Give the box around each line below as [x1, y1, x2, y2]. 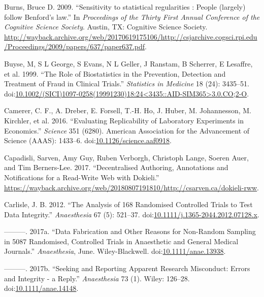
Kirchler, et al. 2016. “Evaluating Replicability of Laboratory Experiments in [4, 115, 244, 125]
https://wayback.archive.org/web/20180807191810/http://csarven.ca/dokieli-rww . [4, 182, 259, 192]
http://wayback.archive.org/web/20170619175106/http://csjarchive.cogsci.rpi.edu [4, 31, 257, 42]
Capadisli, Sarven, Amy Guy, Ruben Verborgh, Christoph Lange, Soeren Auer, [4, 152, 249, 162]
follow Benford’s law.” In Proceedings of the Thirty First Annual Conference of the [4, 11, 260, 22]
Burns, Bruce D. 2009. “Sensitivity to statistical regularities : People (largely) [4, 2, 246, 12]
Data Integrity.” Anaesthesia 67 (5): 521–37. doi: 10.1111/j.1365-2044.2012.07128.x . [4, 209, 259, 219]
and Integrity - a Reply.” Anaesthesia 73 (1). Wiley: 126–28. [4, 273, 190, 283]
